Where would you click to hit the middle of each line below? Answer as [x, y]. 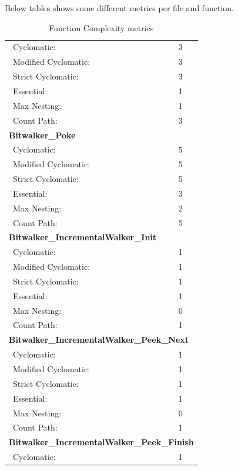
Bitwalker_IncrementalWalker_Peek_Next [99, 340]
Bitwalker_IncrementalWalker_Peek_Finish [101, 442]
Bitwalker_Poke [42, 135]
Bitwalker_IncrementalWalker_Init [83, 237]
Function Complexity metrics [101, 27]
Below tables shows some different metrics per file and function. [119, 8]
